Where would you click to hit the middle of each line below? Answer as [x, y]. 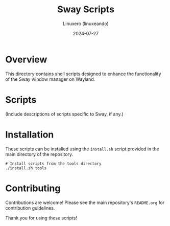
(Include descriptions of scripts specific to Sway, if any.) [64, 114]
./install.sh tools [26, 168]
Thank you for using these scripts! [41, 218]
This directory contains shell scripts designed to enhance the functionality [83, 74]
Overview [26, 59]
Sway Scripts [86, 9]
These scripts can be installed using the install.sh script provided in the [82, 149]
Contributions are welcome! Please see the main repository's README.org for [85, 202]
